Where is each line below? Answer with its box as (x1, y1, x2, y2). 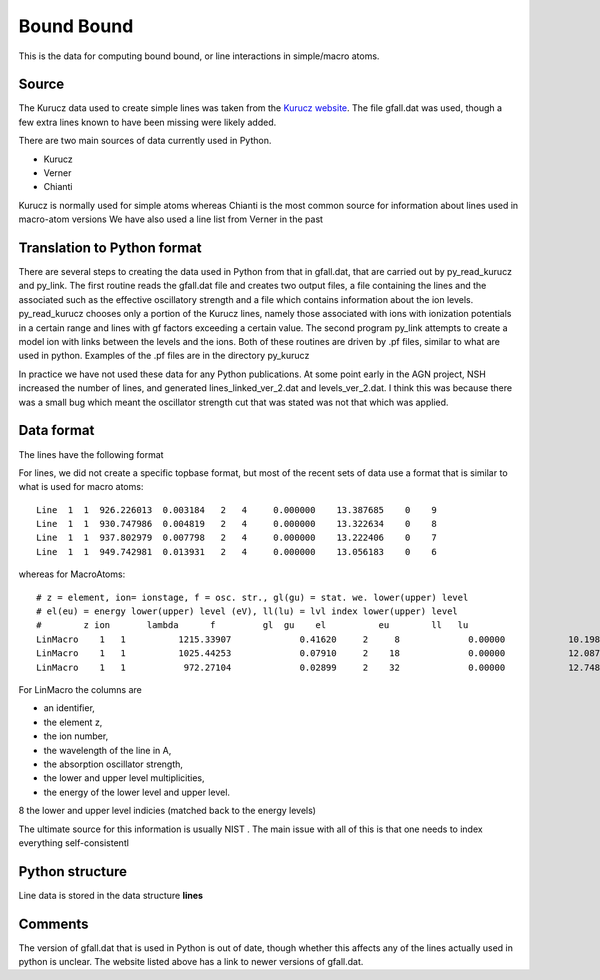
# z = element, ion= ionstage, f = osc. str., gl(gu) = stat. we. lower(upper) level (36, 591, 469, 603)
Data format (18, 422, 95, 439)
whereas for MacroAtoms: (18, 568, 126, 580)
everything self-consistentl (18, 836, 130, 849)
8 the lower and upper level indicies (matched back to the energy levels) (18, 805, 317, 817)
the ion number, (43, 730, 109, 742)
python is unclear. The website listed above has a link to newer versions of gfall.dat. (18, 956, 364, 968)
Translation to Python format (18, 240, 202, 256)
